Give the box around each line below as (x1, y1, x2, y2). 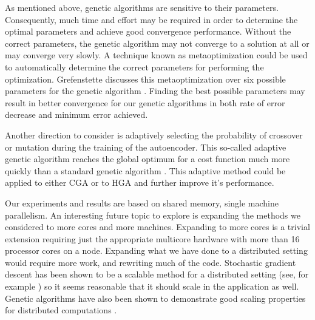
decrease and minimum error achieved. (5, 108, 148, 121)
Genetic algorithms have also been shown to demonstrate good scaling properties (5, 291, 306, 304)
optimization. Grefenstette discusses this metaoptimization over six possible (5, 72, 286, 85)
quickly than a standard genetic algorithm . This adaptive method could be (5, 164, 286, 177)
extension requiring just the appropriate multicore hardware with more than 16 (5, 232, 300, 245)
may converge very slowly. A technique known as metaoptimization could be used (5, 49, 308, 61)
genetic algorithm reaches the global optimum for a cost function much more (5, 152, 290, 165)
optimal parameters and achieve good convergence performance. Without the (5, 25, 291, 38)
